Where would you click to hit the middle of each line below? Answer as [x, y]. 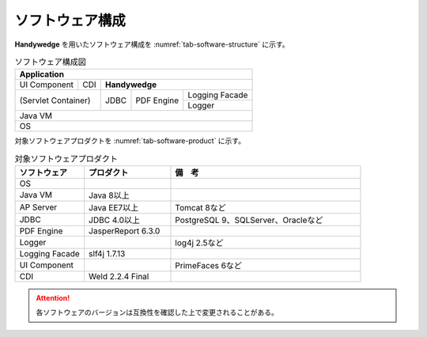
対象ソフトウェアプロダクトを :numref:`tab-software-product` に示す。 [130, 141]
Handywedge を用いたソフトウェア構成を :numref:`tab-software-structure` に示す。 [152, 44]
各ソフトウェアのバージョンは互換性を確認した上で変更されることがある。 [157, 312]
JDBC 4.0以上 [114, 220]
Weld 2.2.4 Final [119, 277]
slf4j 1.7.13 [107, 254]
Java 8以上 [109, 195]
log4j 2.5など [199, 243]
